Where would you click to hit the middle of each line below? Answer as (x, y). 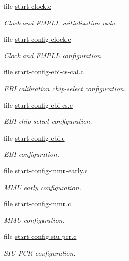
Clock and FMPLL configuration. (54, 55)
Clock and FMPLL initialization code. (61, 22)
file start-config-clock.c (38, 39)
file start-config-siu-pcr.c (40, 236)
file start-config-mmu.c (38, 203)
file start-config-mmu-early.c (46, 170)
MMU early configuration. (43, 187)
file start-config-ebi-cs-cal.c (44, 72)
